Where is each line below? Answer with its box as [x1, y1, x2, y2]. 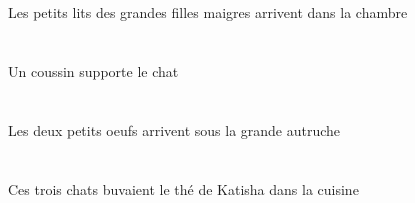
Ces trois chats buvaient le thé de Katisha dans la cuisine [8, 178, 359, 199]
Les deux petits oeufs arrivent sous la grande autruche [8, 119, 341, 140]
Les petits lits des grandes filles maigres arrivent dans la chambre [8, 2, 408, 23]
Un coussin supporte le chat [8, 60, 179, 81]
